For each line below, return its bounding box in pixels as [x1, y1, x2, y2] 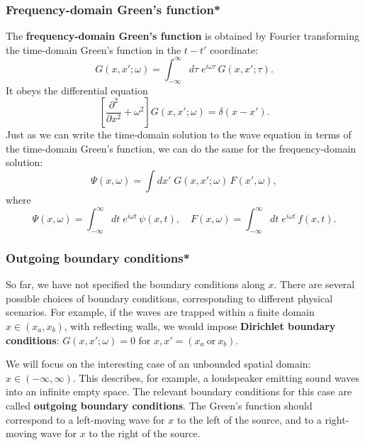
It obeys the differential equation [6, 82, 148, 97]
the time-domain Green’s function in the [6, 42, 181, 57]
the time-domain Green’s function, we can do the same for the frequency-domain [6, 141, 356, 155]
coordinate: [210, 42, 259, 57]
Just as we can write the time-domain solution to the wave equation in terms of [6, 127, 352, 142]
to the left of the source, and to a [176, 412, 322, 427]
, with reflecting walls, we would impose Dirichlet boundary [64, 318, 336, 333]
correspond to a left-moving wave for [6, 412, 165, 427]
